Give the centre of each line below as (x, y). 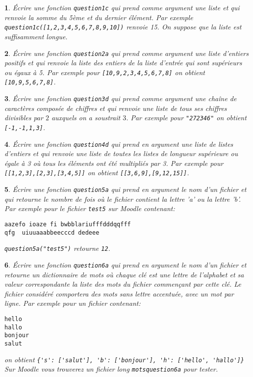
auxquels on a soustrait (86, 118)
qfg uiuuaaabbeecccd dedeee (52, 232)
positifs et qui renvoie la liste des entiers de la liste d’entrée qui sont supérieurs (123, 63)
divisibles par (24, 118)
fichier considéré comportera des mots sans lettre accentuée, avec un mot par (119, 293)
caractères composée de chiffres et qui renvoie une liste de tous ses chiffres (116, 108)
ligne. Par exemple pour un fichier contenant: (73, 303)
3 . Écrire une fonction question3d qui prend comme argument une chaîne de (121, 98)
